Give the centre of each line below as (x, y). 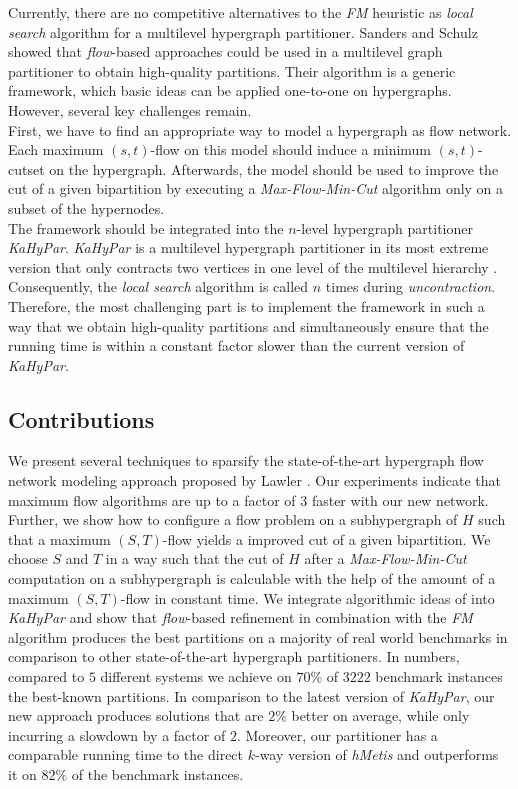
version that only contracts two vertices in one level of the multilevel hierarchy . (253, 266)
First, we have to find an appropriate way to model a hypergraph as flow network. (260, 129)
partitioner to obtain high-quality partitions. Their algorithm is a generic (232, 70)
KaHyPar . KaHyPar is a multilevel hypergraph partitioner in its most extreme (248, 247)
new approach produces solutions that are (136, 715)
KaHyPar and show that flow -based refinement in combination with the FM (240, 617)
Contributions (81, 418)
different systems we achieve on (196, 676)
